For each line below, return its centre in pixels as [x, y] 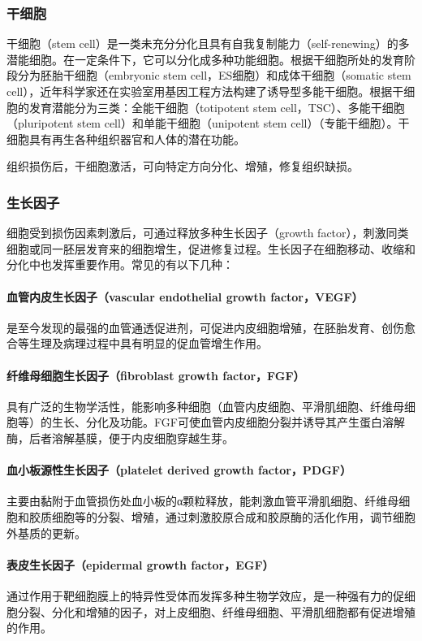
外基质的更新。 [46, 533]
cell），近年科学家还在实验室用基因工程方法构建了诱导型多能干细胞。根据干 [205, 91]
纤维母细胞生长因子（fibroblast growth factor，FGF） [156, 375]
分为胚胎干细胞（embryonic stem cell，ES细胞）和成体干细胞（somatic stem [214, 75]
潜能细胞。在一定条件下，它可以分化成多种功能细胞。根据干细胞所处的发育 [205, 59]
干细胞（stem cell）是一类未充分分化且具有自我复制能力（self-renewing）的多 [208, 43]
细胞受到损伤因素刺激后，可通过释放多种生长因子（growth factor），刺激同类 [208, 233]
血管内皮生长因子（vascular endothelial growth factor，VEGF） [185, 296]
